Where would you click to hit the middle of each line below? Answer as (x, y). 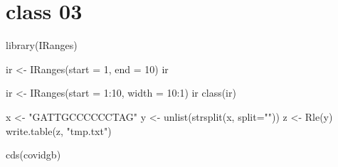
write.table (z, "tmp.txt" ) (59, 130)
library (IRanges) (42, 45)
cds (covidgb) (33, 155)
